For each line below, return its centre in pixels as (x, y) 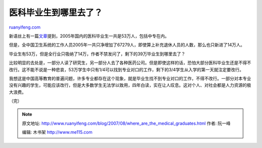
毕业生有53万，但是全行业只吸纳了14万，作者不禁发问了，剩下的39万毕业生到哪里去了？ (97, 54)
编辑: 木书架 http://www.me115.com (57, 132)
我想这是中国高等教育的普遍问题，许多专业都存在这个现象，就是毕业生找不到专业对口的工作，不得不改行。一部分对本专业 (130, 78)
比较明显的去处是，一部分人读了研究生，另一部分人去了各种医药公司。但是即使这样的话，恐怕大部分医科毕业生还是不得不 (130, 63)
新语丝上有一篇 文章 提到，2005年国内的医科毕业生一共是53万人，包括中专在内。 (89, 36)
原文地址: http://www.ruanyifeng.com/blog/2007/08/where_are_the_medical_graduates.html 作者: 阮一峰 (126, 123)
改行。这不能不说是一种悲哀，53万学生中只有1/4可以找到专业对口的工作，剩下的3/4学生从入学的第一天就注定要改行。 (126, 69)
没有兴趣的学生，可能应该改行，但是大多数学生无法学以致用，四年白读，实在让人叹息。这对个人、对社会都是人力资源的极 (130, 85)
